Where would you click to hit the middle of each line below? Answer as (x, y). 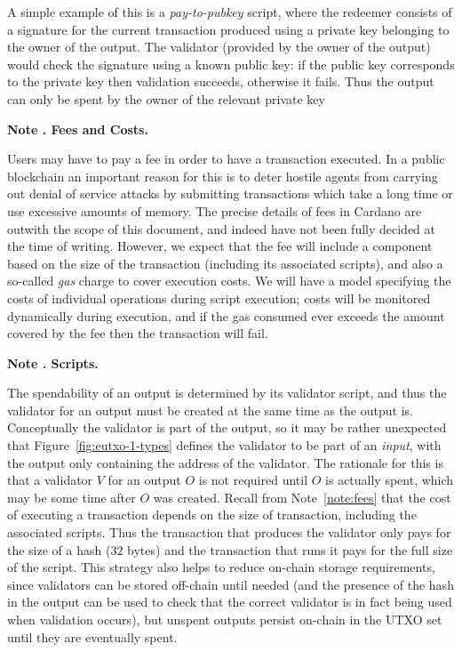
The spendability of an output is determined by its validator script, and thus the (227, 393)
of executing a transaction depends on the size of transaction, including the (212, 515)
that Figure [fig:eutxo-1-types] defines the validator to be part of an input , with (224, 445)
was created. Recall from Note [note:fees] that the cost (302, 497)
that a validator (50, 480)
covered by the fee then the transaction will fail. (138, 333)
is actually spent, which (390, 480)
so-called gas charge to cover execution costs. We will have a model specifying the (229, 281)
